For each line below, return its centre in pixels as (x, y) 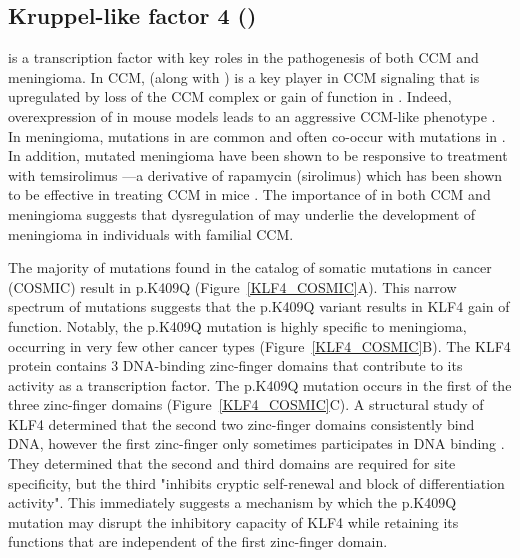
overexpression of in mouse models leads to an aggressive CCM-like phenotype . (252, 115)
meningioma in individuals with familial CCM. (151, 233)
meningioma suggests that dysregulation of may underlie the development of (242, 213)
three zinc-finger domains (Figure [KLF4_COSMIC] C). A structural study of (246, 404)
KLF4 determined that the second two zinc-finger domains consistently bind (241, 423)
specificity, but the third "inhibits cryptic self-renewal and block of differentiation (256, 482)
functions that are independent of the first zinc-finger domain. (198, 541)
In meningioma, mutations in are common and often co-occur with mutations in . (257, 135)
